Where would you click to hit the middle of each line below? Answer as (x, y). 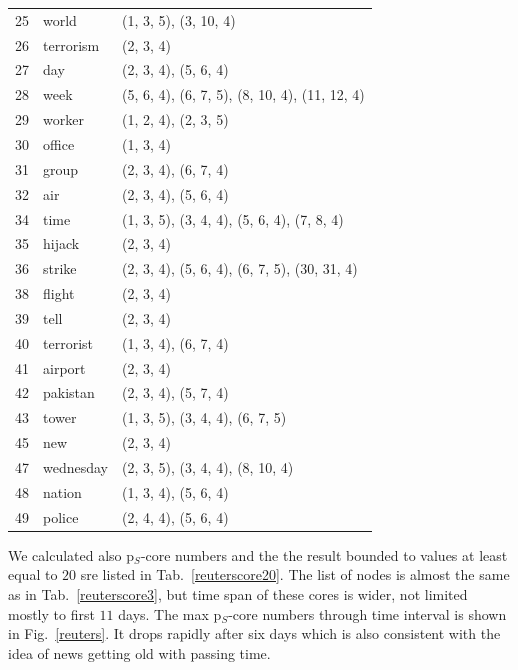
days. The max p (170, 613)
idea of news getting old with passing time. (139, 652)
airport (64, 367)
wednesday (76, 466)
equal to (33, 574)
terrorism (71, 44)
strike (60, 268)
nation (62, 491)
